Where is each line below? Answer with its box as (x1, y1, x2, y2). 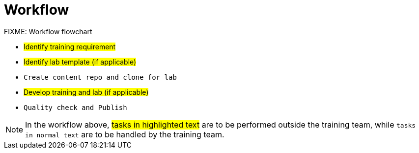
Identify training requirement (24, 42, 116, 51)
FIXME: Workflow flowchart (4, 27, 92, 36)
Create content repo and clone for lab (24, 73, 177, 81)
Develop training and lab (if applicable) (24, 87, 149, 96)
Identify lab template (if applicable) (24, 57, 137, 66)
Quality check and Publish (24, 103, 127, 111)
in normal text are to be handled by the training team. (25, 129, 224, 139)
